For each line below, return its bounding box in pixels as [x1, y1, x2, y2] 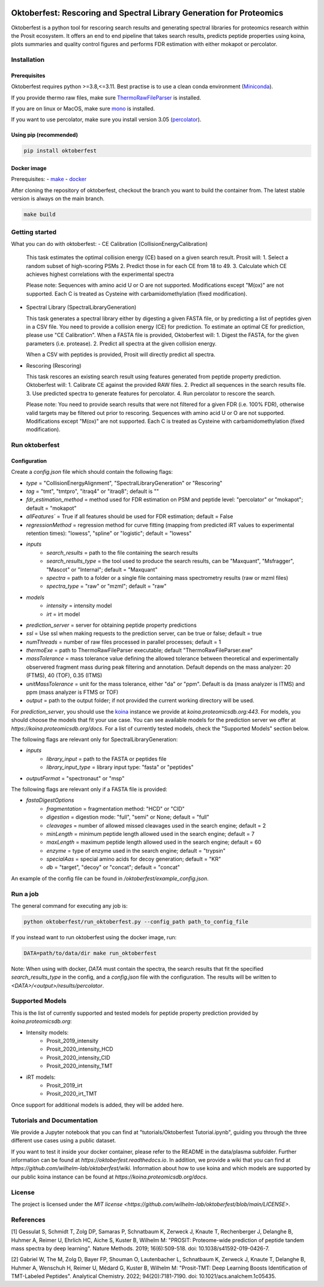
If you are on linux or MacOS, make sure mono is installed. [11, 105, 155, 112]
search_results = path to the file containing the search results [46, 549, 198, 556]
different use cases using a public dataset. [11, 1137, 116, 1144]
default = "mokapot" [26, 504, 77, 512]
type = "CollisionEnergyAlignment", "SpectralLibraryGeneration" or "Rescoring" [26, 479, 223, 486]
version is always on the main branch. [11, 195, 105, 202]
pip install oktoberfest [23, 148, 97, 154]
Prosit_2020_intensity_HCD [46, 1045, 113, 1053]
